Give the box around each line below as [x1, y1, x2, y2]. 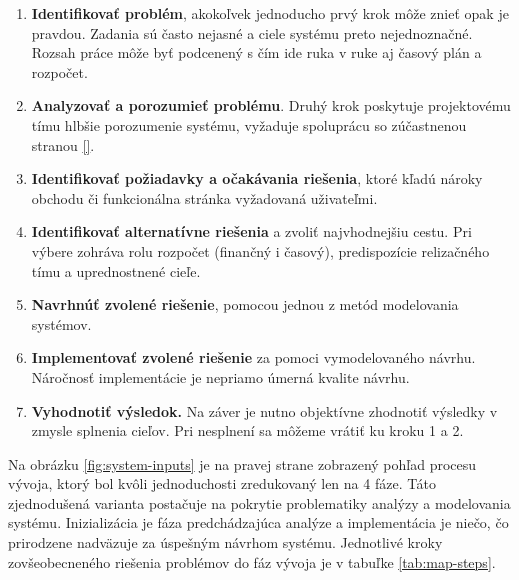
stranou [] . [31, 134, 95, 155]
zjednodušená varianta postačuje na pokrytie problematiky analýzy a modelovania [8, 492, 511, 513]
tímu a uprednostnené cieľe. [31, 260, 201, 281]
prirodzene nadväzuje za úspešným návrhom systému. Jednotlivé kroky [8, 532, 443, 553]
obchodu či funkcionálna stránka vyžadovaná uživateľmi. [31, 187, 378, 208]
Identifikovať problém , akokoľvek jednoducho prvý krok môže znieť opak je [31, 3, 509, 23]
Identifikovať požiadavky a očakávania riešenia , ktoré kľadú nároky [31, 168, 483, 189]
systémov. [31, 313, 92, 334]
